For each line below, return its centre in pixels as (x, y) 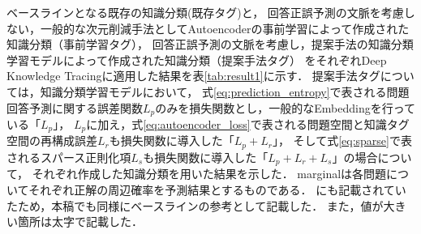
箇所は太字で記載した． (80, 221)
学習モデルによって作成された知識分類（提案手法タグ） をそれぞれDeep (197, 60)
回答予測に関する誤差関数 (75, 107)
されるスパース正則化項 (69, 157)
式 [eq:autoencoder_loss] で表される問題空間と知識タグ (271, 124)
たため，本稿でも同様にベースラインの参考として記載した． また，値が (195, 205)
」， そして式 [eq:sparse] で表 (342, 140)
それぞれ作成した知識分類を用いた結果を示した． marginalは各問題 (209, 174)
